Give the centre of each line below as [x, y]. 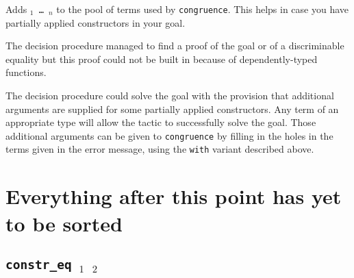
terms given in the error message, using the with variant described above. [160, 149]
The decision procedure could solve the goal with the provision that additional [170, 96]
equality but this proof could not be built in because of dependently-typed [162, 59]
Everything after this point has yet [174, 196]
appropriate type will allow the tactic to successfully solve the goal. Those [161, 122]
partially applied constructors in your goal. [96, 22]
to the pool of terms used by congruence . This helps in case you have [203, 9]
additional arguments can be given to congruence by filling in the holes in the [169, 135]
